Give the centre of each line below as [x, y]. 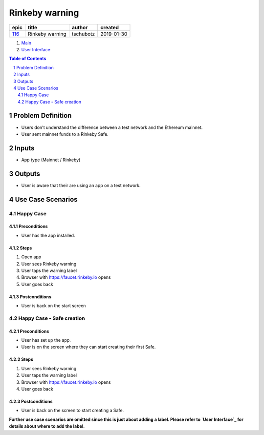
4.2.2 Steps [21, 359]
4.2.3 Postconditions [31, 401]
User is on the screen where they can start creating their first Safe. [88, 347]
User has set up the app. [46, 340]
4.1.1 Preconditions [29, 227]
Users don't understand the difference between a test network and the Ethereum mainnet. [112, 127]
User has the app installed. [48, 235]
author [80, 27]
